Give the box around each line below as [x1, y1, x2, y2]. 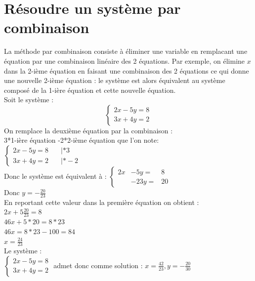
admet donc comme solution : [53, 260, 143, 270]
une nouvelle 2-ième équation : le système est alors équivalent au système [4, 75, 225, 85]
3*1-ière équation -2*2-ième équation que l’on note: [4, 135, 159, 145]
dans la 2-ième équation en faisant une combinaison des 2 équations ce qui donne [4, 65, 249, 76]
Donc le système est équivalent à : [4, 171, 107, 181]
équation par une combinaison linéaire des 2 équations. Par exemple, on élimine [4, 55, 245, 66]
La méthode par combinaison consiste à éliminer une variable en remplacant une [4, 46, 248, 56]
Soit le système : [4, 94, 54, 105]
